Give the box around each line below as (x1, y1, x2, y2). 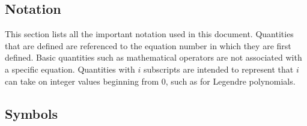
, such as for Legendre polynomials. (165, 74, 296, 87)
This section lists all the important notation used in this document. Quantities (5, 28, 294, 40)
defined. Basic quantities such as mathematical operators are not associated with (5, 51, 302, 64)
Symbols (5, 104, 58, 122)
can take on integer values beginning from (5, 74, 159, 87)
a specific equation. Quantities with (5, 62, 135, 75)
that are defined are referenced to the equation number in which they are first (5, 39, 291, 52)
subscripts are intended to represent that (143, 62, 294, 75)
